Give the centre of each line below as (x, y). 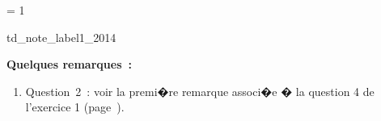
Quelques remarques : (70, 64)
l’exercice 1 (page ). (75, 107)
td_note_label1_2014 (61, 37)
